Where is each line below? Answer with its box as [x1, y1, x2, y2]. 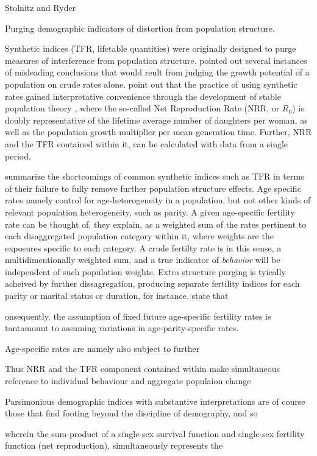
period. [5, 149, 31, 162]
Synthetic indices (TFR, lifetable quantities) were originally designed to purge [5, 42, 296, 55]
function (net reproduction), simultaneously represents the [5, 439, 223, 452]
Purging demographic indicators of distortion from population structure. [5, 21, 275, 34]
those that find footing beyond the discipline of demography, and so [5, 407, 258, 419]
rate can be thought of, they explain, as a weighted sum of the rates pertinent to [5, 217, 307, 230]
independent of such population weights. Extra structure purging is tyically [5, 265, 286, 278]
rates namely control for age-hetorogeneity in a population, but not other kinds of [5, 194, 311, 206]
